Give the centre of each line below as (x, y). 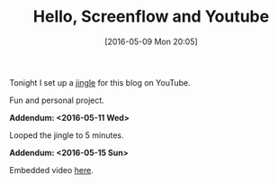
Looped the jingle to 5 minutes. (67, 135)
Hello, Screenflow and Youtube (151, 17)
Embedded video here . (52, 170)
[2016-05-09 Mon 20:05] (151, 41)
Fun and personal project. (57, 100)
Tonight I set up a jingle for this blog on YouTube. (100, 82)
